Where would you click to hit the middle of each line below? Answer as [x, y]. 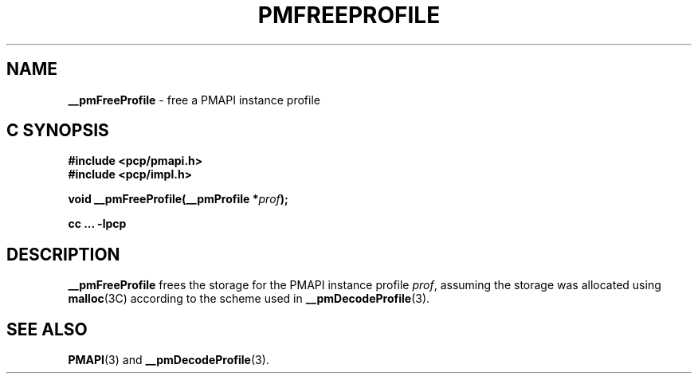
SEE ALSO [47, 329]
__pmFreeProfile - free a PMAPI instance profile [194, 100]
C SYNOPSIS [58, 131]
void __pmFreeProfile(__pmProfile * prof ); [178, 199]
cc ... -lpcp [97, 224]
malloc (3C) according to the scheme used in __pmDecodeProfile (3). [249, 299]
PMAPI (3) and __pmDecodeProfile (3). [169, 360]
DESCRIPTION [63, 254]
